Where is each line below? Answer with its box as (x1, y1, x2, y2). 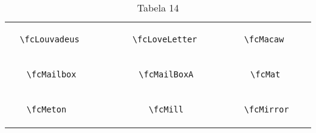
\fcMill (148, 105, 184, 114)
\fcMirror (244, 105, 289, 114)
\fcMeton (26, 105, 67, 114)
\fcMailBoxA (139, 70, 194, 79)
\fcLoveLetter (132, 34, 197, 44)
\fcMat (250, 70, 281, 79)
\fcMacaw (244, 34, 284, 44)
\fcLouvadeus (19, 34, 80, 44)
